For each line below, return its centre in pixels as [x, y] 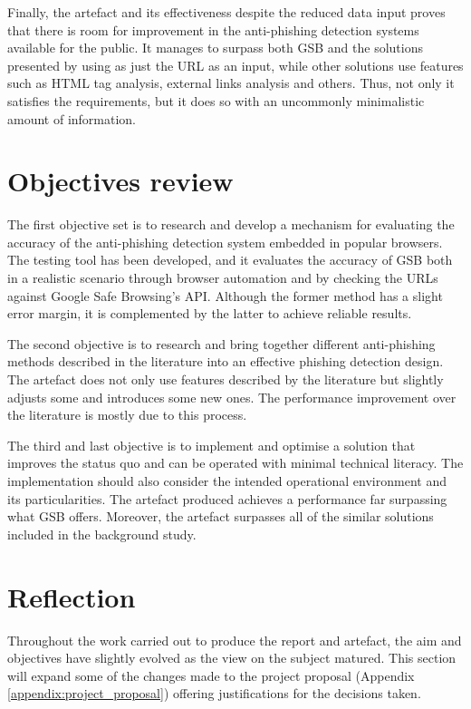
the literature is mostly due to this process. [127, 415]
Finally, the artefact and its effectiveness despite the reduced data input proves [226, 12]
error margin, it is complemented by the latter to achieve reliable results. [210, 313]
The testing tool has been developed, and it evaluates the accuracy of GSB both [230, 260]
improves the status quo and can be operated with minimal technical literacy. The [235, 463]
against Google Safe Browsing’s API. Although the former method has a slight [225, 295]
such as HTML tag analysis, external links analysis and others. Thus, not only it [231, 83]
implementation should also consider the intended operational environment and [227, 481]
